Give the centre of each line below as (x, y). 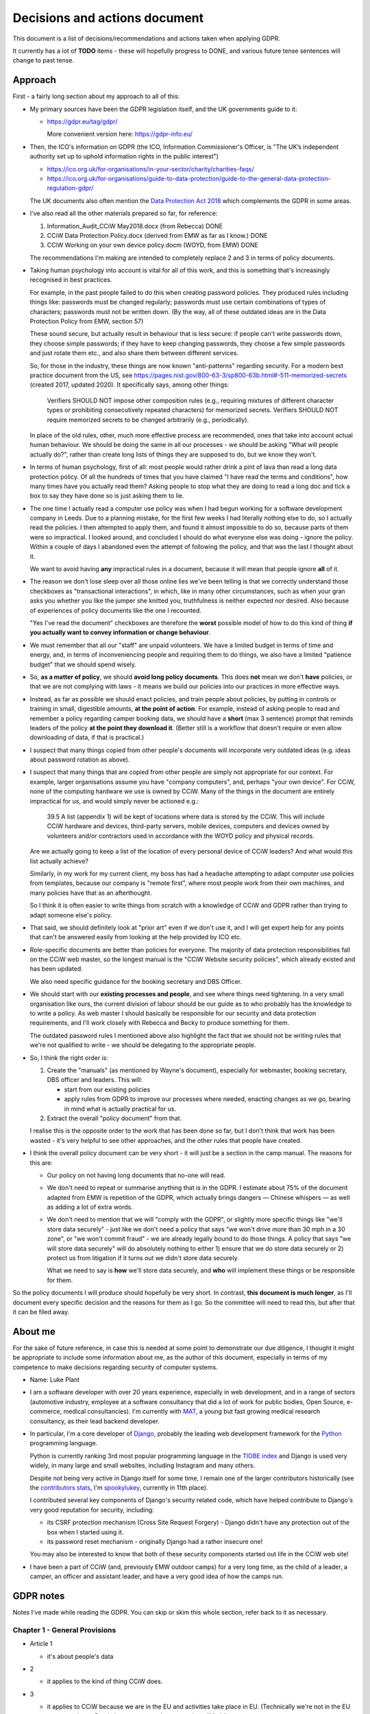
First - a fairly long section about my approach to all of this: (96, 97)
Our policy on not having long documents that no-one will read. (136, 1175)
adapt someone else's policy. (71, 915)
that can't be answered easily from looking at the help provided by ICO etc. (136, 937)
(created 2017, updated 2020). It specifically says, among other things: (129, 385)
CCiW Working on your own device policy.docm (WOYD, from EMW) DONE (152, 245)
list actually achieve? (59, 861)
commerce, (46, 1412)
